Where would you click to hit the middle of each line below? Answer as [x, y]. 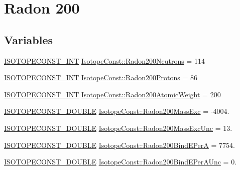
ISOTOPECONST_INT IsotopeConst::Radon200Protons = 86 [101, 77]
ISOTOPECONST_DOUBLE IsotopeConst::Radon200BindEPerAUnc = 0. [121, 162]
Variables [29, 39]
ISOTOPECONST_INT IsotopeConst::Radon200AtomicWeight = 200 [112, 94]
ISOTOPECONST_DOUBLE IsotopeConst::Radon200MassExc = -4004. [117, 111]
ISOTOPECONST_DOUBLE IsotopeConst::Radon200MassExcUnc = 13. [118, 128]
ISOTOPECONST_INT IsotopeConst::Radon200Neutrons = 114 [104, 60]
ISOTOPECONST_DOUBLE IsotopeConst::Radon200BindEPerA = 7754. [119, 145]
